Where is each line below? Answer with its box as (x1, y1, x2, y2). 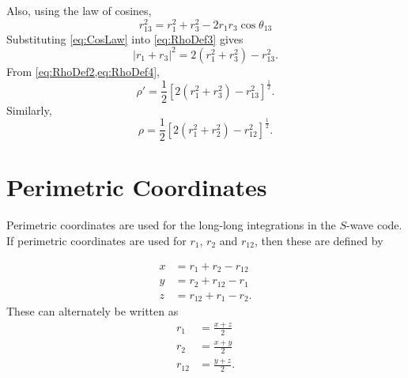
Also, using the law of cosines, (6, 2, 152, 18)
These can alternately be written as (6, 303, 179, 319)
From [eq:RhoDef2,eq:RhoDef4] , (6, 62, 160, 79)
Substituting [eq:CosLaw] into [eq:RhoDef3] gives (6, 30, 244, 47)
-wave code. (346, 217, 402, 233)
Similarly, (6, 101, 52, 118)
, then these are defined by (254, 232, 383, 248)
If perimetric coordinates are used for (6, 232, 187, 248)
